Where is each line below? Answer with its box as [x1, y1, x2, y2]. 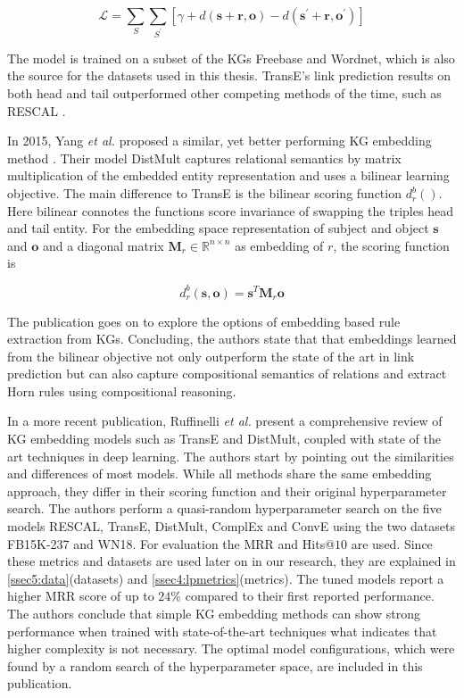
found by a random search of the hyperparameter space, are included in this [7, 656, 423, 675]
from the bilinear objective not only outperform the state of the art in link [7, 346, 415, 365]
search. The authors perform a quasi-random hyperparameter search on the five [7, 499, 442, 518]
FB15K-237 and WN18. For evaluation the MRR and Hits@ [7, 534, 336, 553]
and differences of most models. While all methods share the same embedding [7, 464, 432, 483]
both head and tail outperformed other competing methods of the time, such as [7, 84, 442, 103]
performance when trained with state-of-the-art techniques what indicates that [7, 621, 437, 640]
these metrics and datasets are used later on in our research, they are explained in [7, 552, 456, 570]
